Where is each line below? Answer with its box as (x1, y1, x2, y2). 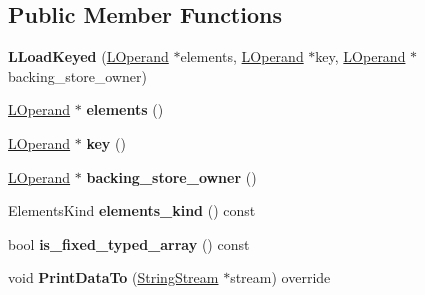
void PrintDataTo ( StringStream (8, 267, 219, 288)
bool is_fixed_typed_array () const (8, 233, 250, 254)
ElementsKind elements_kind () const (8, 200, 256, 221)
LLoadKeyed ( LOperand (8, 46, 169, 67)
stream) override (230, 267, 331, 288)
